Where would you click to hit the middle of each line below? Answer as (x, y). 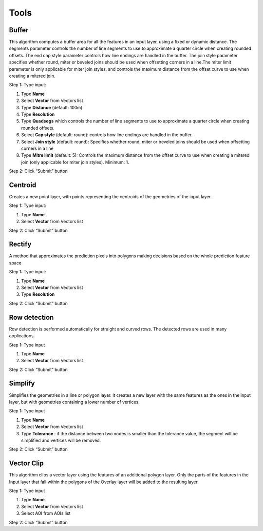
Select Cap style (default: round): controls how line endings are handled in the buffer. (107, 135)
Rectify (20, 244)
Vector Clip (26, 463)
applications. (22, 336)
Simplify (22, 383)
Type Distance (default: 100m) (52, 107)
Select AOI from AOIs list (46, 513)
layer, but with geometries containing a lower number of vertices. (74, 402)
